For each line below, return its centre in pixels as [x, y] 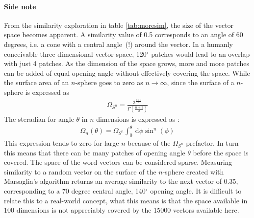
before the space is [221, 152]
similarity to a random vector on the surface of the [80, 171]
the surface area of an [37, 82]
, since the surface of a [201, 82]
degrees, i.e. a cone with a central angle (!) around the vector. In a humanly [118, 44]
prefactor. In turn [212, 143]
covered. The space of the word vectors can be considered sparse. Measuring [118, 162]
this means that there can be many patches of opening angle [95, 152]
